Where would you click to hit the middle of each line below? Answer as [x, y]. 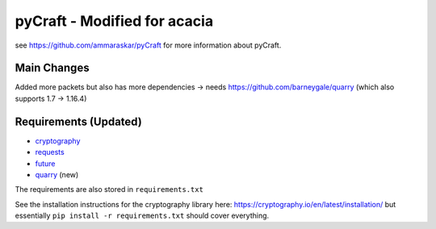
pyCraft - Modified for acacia [114, 21]
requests [50, 152]
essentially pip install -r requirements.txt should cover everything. [142, 216]
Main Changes [52, 68]
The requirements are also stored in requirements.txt [109, 189]
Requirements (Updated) [79, 121]
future [45, 163]
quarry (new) [57, 174]
